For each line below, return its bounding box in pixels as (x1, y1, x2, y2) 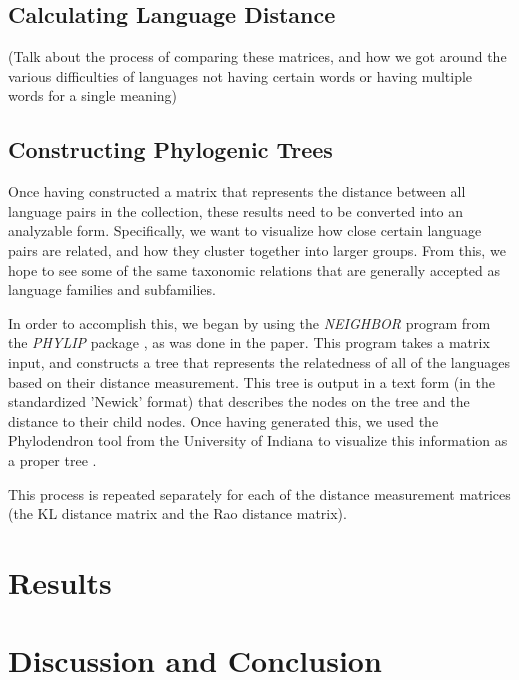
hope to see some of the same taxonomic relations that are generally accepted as (8, 259, 500, 280)
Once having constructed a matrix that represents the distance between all (8, 181, 466, 202)
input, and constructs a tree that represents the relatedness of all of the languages (8, 351, 510, 372)
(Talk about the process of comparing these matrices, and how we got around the (8, 46, 507, 67)
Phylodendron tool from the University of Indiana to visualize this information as (8, 430, 508, 451)
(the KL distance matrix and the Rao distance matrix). (8, 503, 347, 524)
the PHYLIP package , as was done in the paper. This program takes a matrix (8, 332, 490, 353)
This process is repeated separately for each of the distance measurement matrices (8, 483, 511, 504)
